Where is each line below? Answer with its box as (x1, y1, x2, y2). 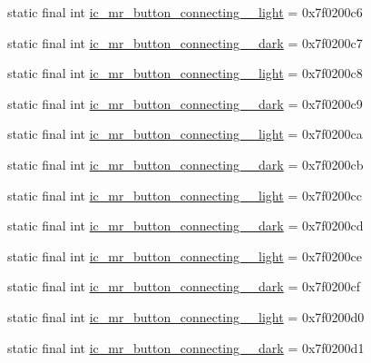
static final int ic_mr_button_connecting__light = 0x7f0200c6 (7, 3, 363, 21)
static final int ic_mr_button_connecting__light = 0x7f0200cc (7, 185, 362, 204)
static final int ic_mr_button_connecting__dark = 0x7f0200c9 (7, 93, 363, 113)
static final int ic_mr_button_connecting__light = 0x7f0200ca (7, 124, 363, 143)
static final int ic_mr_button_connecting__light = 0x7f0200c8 (7, 64, 363, 83)
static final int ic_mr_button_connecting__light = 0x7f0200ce (7, 246, 362, 265)
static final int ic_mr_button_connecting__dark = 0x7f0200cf (7, 277, 361, 296)
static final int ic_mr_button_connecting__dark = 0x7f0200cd (7, 216, 364, 235)
